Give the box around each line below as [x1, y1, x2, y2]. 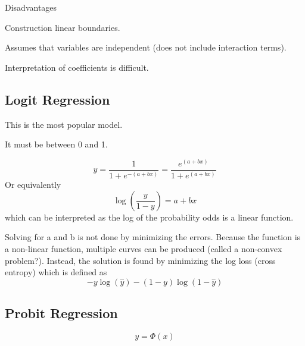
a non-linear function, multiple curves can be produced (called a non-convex [5, 242, 282, 254]
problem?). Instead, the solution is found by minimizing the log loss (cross [5, 254, 276, 266]
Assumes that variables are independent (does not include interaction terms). [5, 41, 287, 54]
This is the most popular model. [5, 118, 123, 130]
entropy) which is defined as [5, 266, 107, 278]
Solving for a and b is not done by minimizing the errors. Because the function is [5, 231, 301, 243]
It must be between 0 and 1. [5, 138, 108, 150]
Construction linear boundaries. [5, 21, 120, 33]
